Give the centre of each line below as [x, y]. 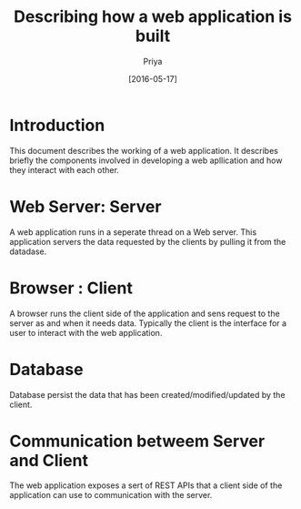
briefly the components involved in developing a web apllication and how [146, 160]
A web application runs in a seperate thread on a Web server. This [133, 232]
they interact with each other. [65, 169]
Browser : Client [71, 288]
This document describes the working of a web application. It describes [144, 150]
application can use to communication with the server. [111, 495]
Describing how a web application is [153, 17]
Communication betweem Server [137, 441]
